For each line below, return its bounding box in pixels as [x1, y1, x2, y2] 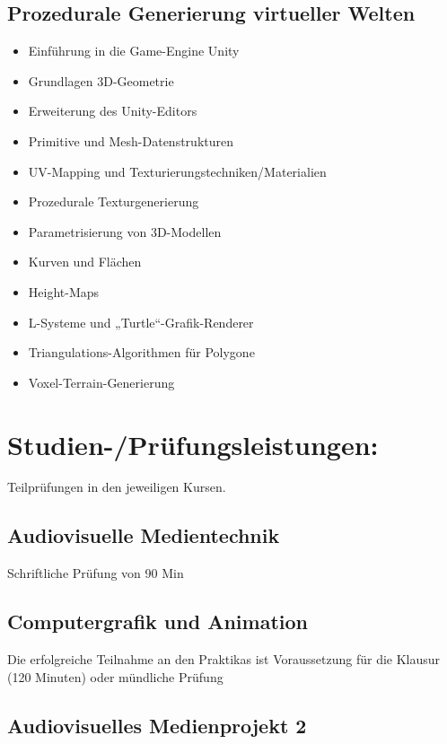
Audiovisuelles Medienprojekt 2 [7, 711, 307, 739]
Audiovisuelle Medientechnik [7, 521, 280, 549]
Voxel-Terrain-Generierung [28, 372, 175, 391]
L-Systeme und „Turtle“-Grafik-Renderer [28, 312, 254, 331]
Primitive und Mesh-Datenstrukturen [28, 131, 233, 150]
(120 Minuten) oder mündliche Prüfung [7, 667, 223, 686]
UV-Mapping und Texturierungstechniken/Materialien [28, 162, 327, 180]
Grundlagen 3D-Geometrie [28, 71, 174, 90]
